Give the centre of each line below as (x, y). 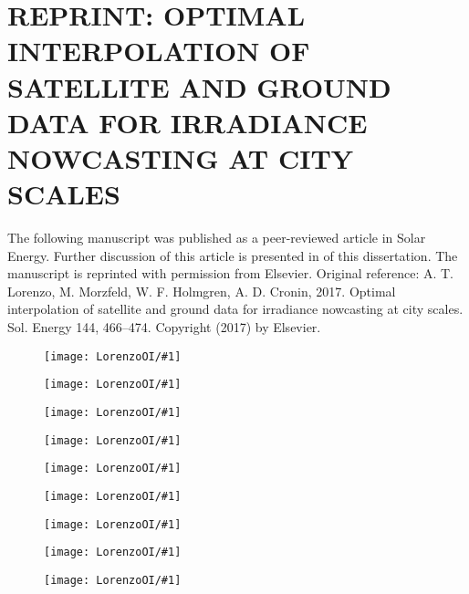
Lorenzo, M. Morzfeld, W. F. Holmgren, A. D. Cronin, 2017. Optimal (202, 291)
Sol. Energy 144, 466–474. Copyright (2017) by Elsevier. (164, 327)
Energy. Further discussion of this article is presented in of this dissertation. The (233, 255)
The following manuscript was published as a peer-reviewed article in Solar (217, 238)
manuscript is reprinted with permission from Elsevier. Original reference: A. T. (231, 273)
